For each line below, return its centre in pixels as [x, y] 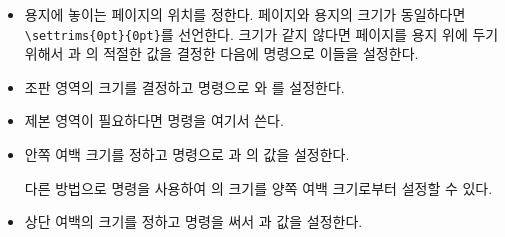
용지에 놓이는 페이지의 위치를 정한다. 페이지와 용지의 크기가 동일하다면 [245, 14]
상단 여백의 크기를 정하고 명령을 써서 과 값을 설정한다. [193, 221]
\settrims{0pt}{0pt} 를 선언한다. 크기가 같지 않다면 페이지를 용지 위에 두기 [261, 33]
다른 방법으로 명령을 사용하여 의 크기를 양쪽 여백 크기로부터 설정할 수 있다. [258, 187]
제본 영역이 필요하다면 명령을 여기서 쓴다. [154, 120]
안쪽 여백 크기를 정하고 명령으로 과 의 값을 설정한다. [187, 154]
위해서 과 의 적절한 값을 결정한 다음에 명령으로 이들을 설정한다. [221, 53]
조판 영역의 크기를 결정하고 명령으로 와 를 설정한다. [184, 86]
